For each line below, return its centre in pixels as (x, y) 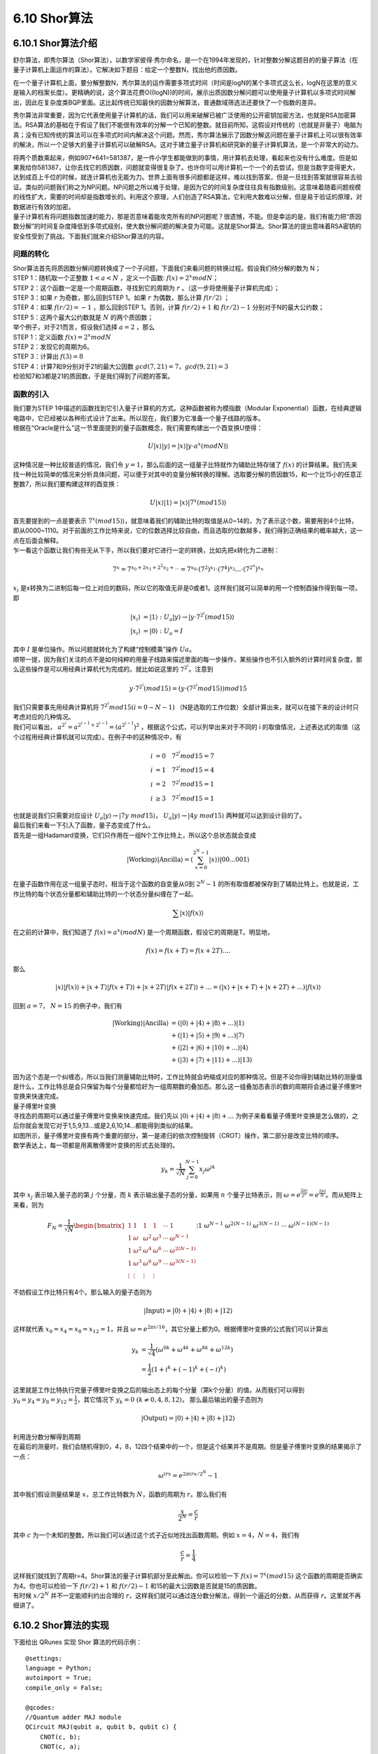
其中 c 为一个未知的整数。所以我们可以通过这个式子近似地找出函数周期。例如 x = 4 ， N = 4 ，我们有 (156, 1535)
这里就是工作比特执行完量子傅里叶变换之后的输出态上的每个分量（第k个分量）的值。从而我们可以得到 (159, 1390)
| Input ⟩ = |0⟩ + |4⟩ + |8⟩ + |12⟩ (188, 1311)
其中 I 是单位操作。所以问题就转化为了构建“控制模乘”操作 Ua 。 (104, 650)
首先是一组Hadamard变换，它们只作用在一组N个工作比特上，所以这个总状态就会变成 (134, 835)
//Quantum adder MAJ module (73, 1718)
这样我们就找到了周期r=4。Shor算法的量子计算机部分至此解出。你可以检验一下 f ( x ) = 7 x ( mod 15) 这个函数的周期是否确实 (188, 1575)
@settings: (44, 1658)
